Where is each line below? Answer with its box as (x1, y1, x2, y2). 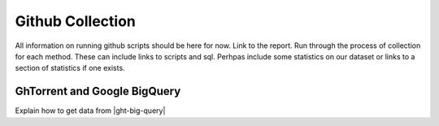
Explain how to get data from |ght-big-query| (15, 106, 166, 115)
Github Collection (15, 12, 136, 30)
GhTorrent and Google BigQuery (15, 85, 181, 98)
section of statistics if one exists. (15, 63, 125, 73)
